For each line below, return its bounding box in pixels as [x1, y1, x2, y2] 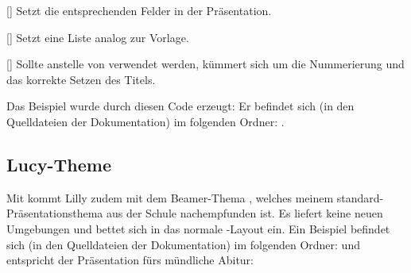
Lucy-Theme [6, 152, 111, 176]
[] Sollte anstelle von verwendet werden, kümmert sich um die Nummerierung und [6, 56, 405, 72]
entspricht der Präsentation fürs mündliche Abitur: [6, 252, 254, 268]
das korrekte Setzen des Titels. [6, 71, 156, 87]
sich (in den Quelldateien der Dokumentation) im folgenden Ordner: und [6, 236, 360, 252]
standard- [336, 189, 384, 206]
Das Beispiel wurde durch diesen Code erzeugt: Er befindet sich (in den [6, 98, 355, 114]
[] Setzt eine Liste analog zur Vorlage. [6, 29, 189, 45]
